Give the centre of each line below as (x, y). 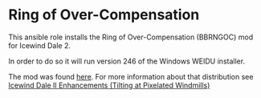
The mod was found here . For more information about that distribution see (131, 76)
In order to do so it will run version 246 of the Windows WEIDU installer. (127, 61)
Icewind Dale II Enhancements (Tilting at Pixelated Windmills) (109, 85)
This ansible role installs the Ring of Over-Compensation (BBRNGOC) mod (131, 37)
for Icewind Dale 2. (39, 45)
